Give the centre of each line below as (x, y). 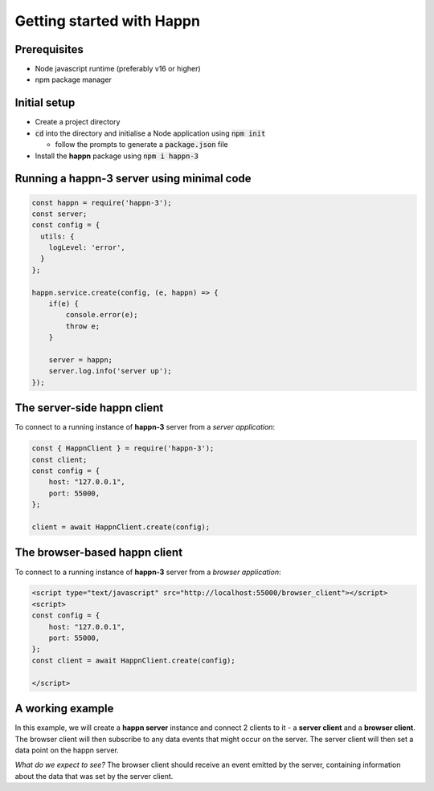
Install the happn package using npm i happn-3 (117, 156)
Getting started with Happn (108, 21)
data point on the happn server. (67, 750)
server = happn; (80, 360)
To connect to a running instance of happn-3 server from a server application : (145, 427)
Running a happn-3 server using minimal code (133, 179)
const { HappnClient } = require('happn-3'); (123, 449)
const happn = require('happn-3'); (102, 202)
